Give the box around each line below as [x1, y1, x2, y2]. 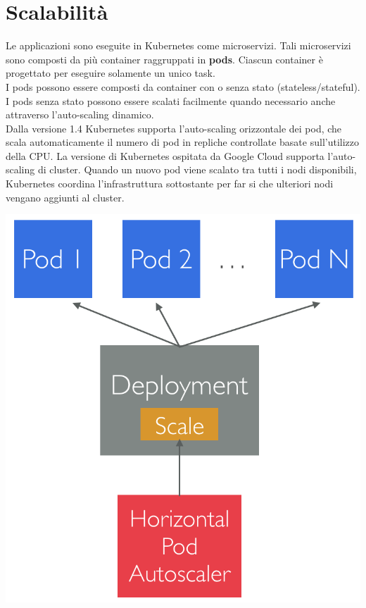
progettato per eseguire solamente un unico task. [6, 66, 215, 80]
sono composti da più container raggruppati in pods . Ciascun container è [6, 51, 323, 66]
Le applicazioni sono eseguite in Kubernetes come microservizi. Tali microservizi [6, 38, 351, 53]
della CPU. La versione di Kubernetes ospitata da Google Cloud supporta [6, 148, 324, 163]
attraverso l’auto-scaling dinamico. [6, 107, 154, 122]
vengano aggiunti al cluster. [6, 190, 125, 204]
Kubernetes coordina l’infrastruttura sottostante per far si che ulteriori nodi [6, 176, 334, 191]
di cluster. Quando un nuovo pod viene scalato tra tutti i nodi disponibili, [37, 162, 357, 177]
